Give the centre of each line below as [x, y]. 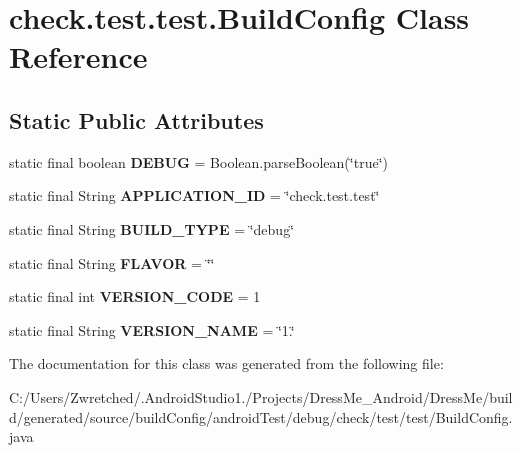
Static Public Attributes [136, 119]
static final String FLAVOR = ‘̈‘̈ [112, 262]
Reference [78, 56]
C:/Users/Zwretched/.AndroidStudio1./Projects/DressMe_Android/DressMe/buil [261, 396]
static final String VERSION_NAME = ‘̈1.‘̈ [152, 329]
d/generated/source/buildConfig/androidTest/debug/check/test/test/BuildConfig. [261, 416]
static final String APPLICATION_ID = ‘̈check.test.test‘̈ [194, 195]
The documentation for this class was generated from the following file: [226, 363]
